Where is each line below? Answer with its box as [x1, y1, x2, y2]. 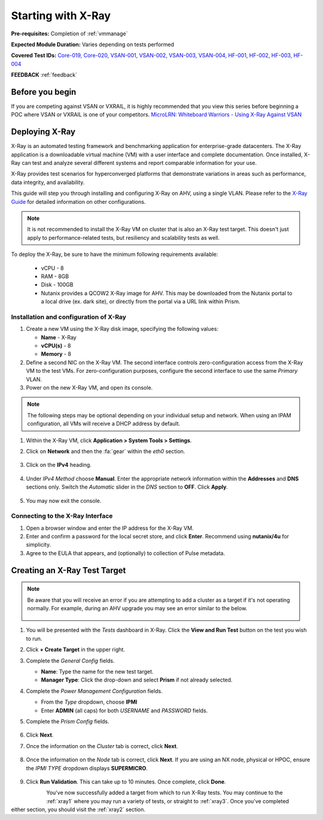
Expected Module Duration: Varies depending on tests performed [11, 41, 175, 48]
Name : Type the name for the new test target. [41, 668, 154, 676]
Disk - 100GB [41, 281, 74, 288]
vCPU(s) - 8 [41, 342, 71, 349]
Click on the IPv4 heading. [26, 462, 92, 469]
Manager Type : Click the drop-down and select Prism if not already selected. [41, 676, 233, 683]
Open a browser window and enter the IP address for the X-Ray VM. [26, 524, 194, 532]
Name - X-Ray [41, 333, 77, 341]
